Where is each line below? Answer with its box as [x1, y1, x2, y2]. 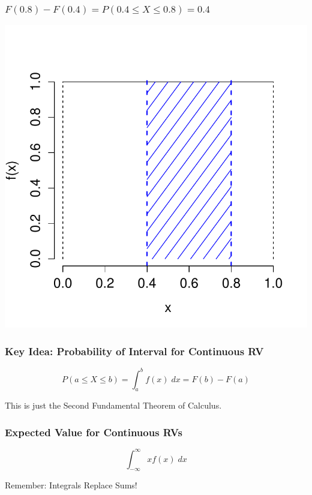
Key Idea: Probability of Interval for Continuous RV [5, 343, 264, 358]
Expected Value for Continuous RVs [5, 424, 182, 439]
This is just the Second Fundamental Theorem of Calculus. [5, 399, 222, 412]
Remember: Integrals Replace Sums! [5, 479, 137, 491]
